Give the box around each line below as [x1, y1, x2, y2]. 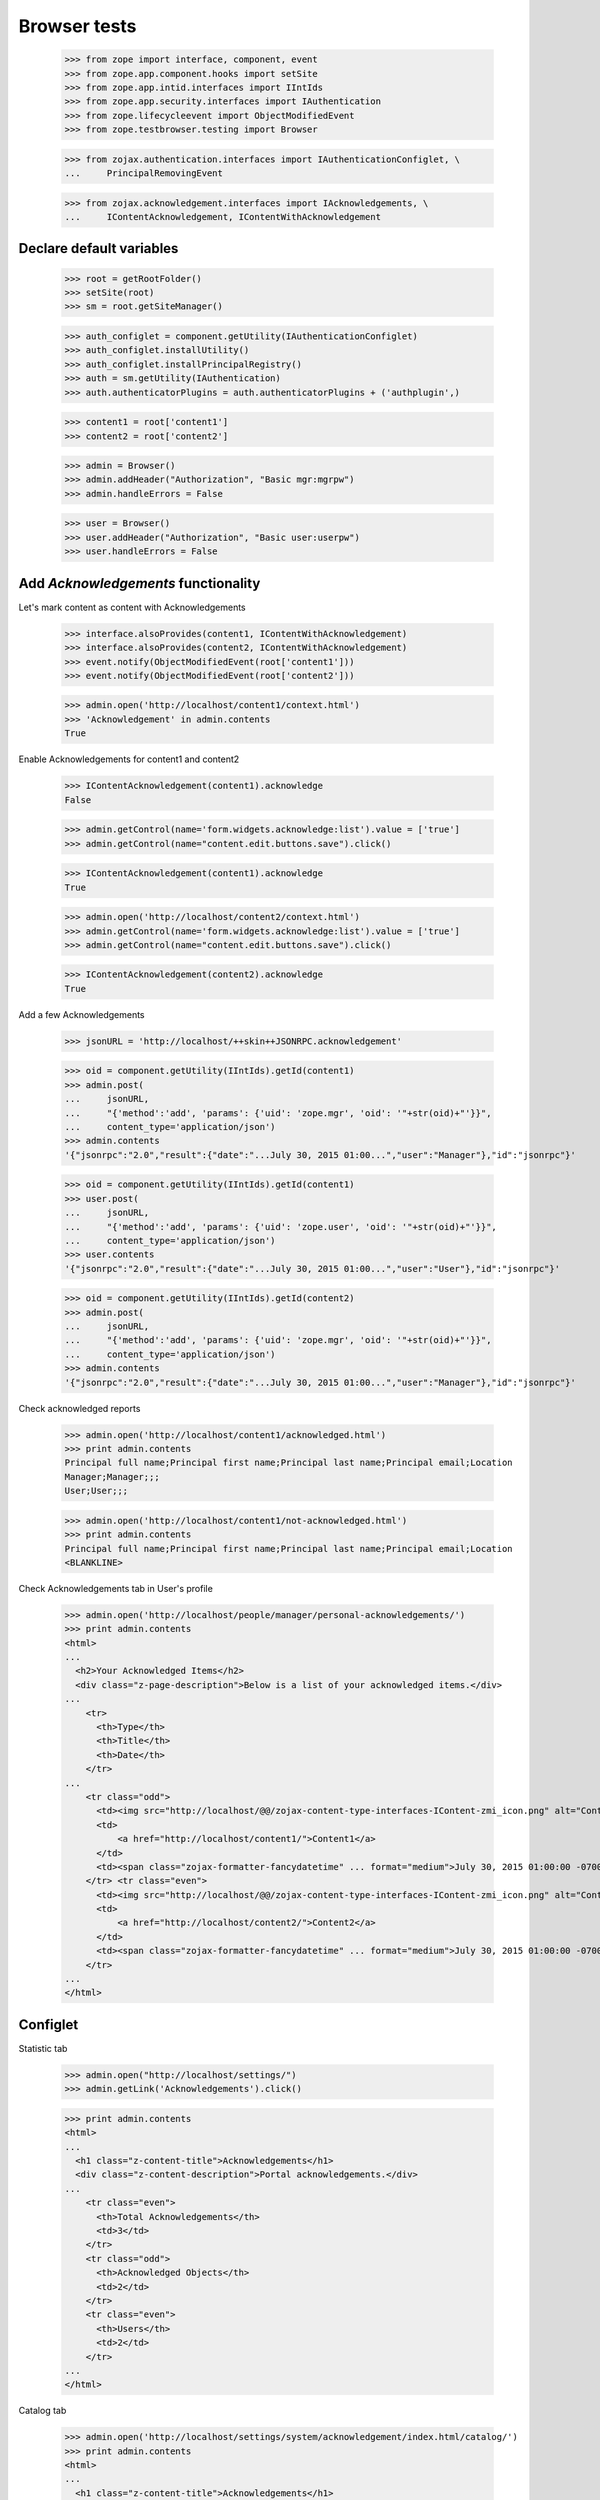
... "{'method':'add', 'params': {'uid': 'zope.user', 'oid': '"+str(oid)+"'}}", [64, 1221, 497, 1232]
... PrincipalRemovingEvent [64, 168, 224, 179]
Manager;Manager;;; [64, 1471, 160, 1482]
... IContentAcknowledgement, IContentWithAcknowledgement [64, 211, 382, 223]
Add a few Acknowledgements [18, 1008, 145, 1020]
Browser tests [18, 15, 137, 37]
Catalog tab [18, 2405, 67, 2417]
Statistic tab [18, 2042, 68, 2054]
